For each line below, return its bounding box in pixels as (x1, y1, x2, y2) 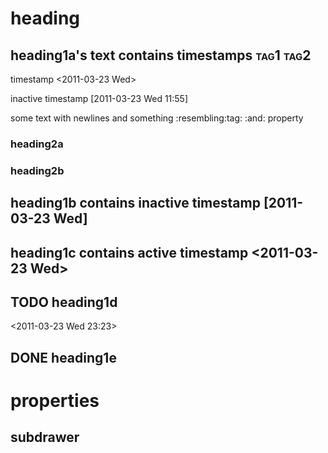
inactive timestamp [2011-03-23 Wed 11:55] (10, 93, 189, 104)
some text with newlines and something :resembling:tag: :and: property (10, 112, 304, 124)
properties (10, 390, 100, 412)
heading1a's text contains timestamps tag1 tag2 (10, 47, 312, 64)
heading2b (10, 163, 65, 177)
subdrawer (10, 429, 80, 446)
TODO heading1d (10, 294, 118, 311)
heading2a (10, 137, 64, 151)
